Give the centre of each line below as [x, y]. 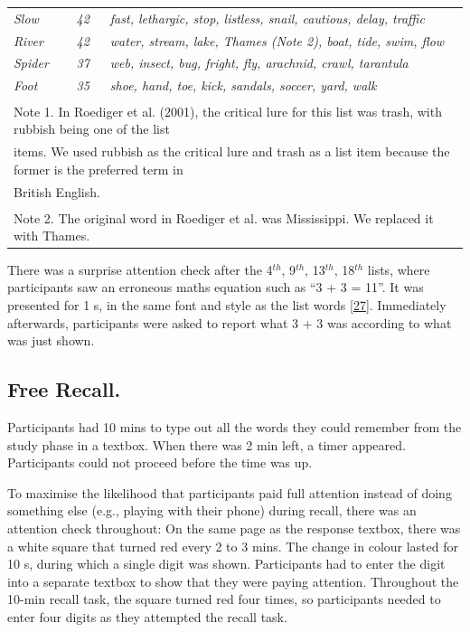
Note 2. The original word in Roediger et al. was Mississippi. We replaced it [224, 217]
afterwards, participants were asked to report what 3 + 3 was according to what [230, 322]
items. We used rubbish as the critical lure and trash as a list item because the [232, 151]
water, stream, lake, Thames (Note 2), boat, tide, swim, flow [277, 40]
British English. [57, 191]
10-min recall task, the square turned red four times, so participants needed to [224, 599]
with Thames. [52, 235]
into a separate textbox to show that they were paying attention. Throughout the [233, 581]
